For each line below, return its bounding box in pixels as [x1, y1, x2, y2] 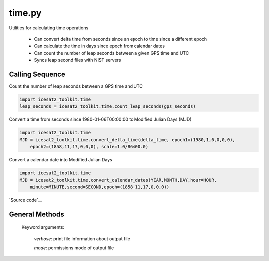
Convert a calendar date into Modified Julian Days [9, 157, 112, 163]
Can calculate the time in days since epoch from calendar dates [34, 43, 165, 49]
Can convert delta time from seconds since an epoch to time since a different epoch [34, 36, 207, 42]
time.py [9, 7, 42, 18]
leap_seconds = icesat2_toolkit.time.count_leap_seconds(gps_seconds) [19, 104, 196, 109]
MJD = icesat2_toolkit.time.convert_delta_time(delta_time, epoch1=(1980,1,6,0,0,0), [19, 137, 235, 142]
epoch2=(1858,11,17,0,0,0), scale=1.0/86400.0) [30, 144, 149, 150]
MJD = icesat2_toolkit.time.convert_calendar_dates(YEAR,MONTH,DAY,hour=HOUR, [19, 177, 217, 183]
